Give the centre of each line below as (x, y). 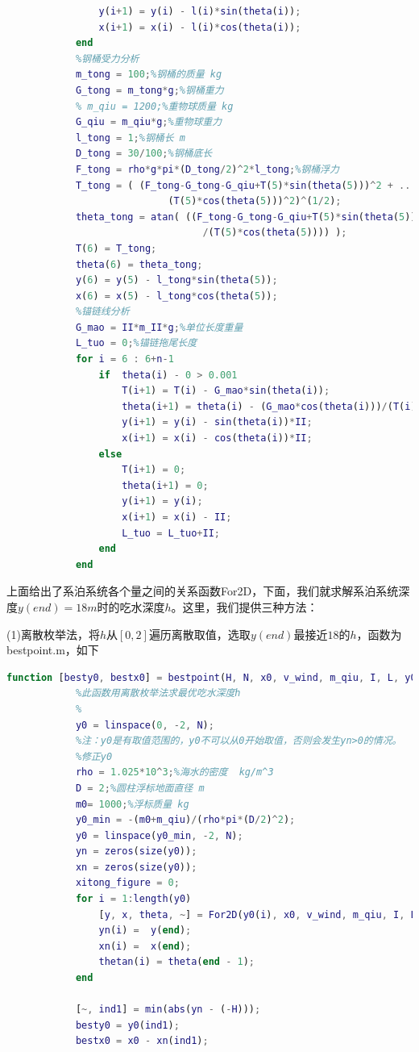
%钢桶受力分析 (107, 58)
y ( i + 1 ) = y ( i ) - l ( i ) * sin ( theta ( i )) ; (200, 11)
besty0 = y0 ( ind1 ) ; (127, 1025)
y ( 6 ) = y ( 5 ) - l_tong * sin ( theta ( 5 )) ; (176, 280)
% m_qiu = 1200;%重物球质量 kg (154, 106)
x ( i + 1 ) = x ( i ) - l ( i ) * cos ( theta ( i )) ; (200, 27)
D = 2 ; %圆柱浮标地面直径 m (140, 788)
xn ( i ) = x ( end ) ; (145, 946)
